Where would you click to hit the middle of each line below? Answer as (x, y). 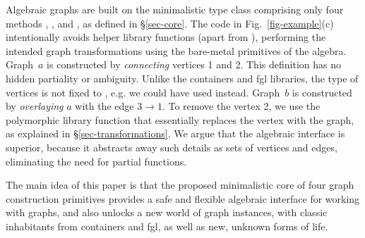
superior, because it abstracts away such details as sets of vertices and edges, (172, 147)
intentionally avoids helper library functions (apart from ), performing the (166, 37)
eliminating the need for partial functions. (96, 161)
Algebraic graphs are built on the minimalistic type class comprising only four (175, 9)
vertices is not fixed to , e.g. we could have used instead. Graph (143, 92)
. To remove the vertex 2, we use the (241, 106)
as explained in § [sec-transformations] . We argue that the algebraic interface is (175, 133)
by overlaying (35, 106)
